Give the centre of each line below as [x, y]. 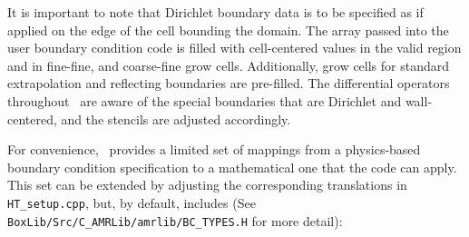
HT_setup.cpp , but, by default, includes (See [132, 202]
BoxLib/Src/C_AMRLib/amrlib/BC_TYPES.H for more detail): [175, 220]
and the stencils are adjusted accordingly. [176, 118]
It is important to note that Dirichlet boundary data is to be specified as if [215, 12]
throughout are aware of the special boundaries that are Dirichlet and [205, 100]
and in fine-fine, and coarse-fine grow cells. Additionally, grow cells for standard [229, 65]
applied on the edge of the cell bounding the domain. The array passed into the [228, 30]
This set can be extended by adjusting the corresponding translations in [207, 185]
